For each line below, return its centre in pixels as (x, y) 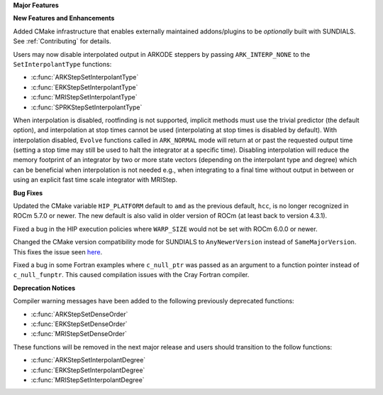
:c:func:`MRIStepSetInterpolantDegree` (88, 379)
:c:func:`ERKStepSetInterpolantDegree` (88, 370)
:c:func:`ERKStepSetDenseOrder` (79, 324)
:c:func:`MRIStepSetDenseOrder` (79, 334)
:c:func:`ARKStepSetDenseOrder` (79, 314)
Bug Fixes (28, 193)
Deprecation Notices (44, 288)
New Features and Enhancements (64, 18)
